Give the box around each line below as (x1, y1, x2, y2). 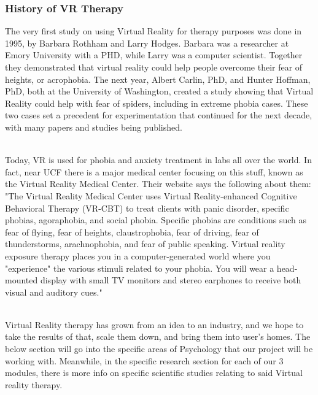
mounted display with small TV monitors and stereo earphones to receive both (5, 274, 301, 286)
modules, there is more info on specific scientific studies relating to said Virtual (5, 366, 303, 379)
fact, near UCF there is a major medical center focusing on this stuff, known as (5, 165, 303, 178)
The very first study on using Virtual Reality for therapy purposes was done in (5, 25, 302, 37)
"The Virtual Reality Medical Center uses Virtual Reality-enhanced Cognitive (5, 189, 297, 202)
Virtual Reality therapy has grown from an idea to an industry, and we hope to (5, 318, 304, 331)
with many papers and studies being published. (5, 120, 182, 133)
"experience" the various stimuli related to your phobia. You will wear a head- (5, 261, 298, 274)
